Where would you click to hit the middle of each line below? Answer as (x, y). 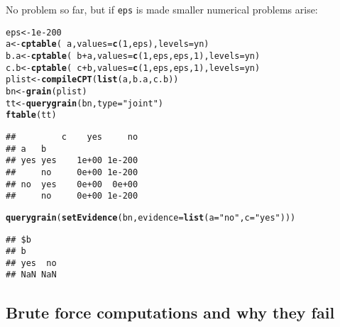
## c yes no (72, 137)
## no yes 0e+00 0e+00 (72, 184)
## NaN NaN (31, 275)
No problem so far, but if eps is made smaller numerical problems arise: (162, 9)
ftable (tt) (31, 115)
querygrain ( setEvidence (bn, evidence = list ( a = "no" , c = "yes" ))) (151, 217)
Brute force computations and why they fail (170, 312)
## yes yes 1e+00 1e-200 (72, 161)
